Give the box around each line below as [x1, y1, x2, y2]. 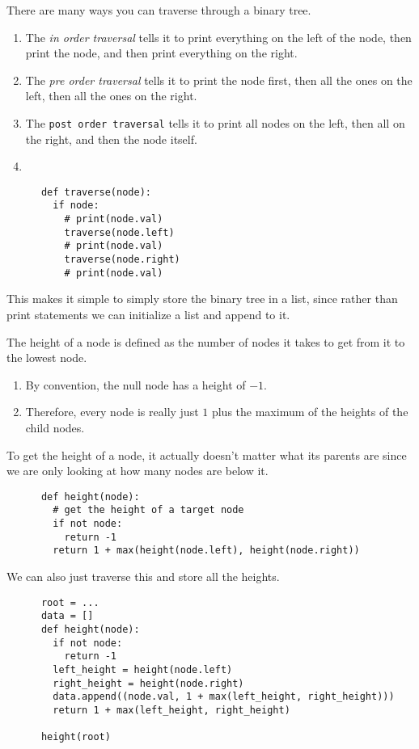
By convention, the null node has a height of [25, 376, 246, 393]
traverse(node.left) [64, 226, 175, 238]
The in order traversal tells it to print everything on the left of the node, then [25, 28, 412, 45]
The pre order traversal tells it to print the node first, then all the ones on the [25, 71, 413, 88]
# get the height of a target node [53, 504, 244, 516]
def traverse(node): [40, 186, 151, 198]
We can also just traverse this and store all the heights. [6, 568, 280, 585]
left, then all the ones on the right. [25, 87, 197, 104]
